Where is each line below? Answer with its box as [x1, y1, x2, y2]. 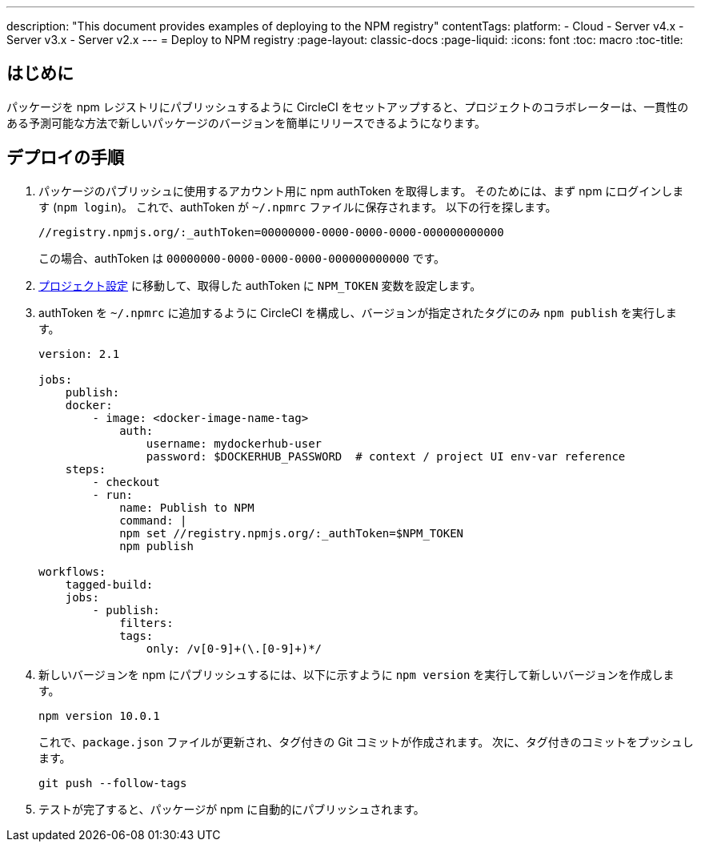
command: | [119, 513, 187, 527]
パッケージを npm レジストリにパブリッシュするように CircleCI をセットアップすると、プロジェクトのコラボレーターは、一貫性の [6, 99, 689, 114]
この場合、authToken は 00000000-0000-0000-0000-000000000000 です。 [38, 251, 446, 265]
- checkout [92, 475, 160, 488]
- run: [92, 488, 134, 501]
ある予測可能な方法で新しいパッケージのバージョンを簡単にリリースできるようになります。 [6, 115, 487, 130]
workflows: [38, 565, 106, 578]
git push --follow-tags [38, 776, 187, 790]
